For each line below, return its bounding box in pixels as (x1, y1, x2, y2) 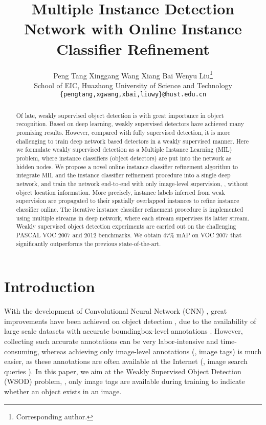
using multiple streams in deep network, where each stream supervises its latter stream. (16, 213, 250, 222)
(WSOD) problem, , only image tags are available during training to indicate (4, 376, 245, 387)
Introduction (4, 276, 95, 297)
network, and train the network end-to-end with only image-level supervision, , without (16, 179, 249, 188)
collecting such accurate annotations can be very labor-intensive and (4, 336, 218, 347)
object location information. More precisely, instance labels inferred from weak (16, 188, 225, 196)
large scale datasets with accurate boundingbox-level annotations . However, (4, 326, 243, 336)
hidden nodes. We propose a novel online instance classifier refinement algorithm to (16, 162, 238, 171)
